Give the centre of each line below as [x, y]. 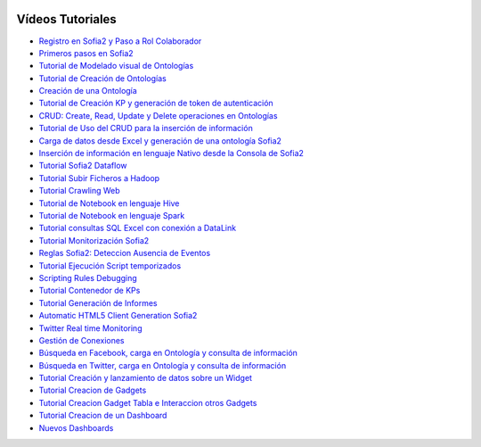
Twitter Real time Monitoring [90, 328]
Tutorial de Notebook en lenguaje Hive [109, 203]
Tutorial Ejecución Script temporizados [110, 265]
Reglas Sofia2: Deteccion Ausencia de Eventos [125, 253]
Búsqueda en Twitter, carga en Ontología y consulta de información [163, 365]
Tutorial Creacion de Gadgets [93, 390]
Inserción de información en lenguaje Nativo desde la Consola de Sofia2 [171, 153]
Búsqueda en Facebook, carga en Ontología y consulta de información [168, 353]
